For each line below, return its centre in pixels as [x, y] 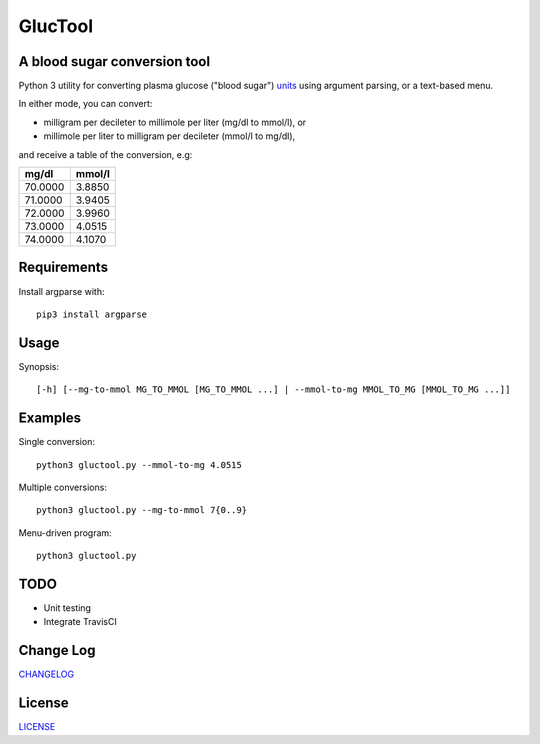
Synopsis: [39, 366]
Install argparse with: [61, 291]
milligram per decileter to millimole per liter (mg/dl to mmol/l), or [175, 122]
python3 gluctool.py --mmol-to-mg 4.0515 [139, 464]
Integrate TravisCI [80, 622]
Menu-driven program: [65, 532]
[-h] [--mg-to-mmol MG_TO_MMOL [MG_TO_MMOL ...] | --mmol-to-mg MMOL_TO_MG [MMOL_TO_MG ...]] [273, 389]
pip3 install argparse [92, 314]
